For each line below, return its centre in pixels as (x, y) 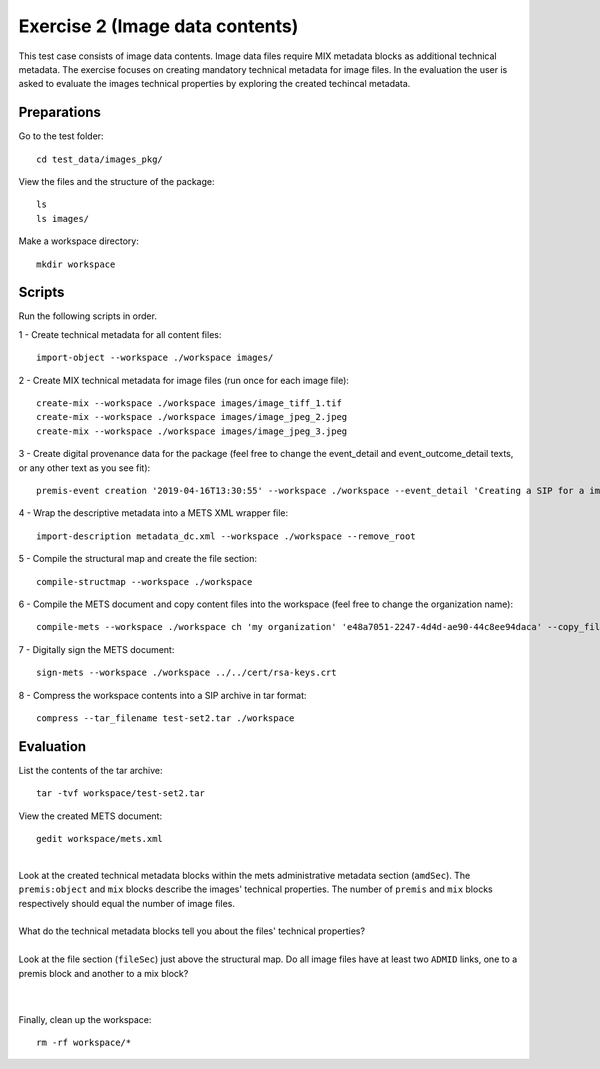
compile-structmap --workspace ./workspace (144, 581)
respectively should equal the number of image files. (126, 903)
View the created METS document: (90, 816)
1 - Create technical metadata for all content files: (120, 334)
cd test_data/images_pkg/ (100, 159)
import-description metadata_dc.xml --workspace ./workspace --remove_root (226, 536)
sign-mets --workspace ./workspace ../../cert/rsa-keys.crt (186, 673)
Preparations (60, 112)
